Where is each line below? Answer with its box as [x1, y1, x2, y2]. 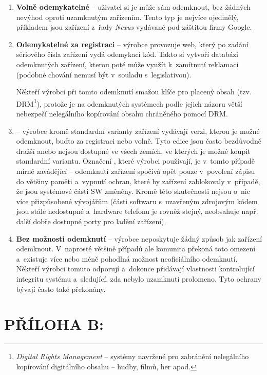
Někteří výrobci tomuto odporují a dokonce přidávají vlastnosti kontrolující [16, 263, 255, 274]
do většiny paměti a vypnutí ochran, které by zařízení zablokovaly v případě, [16, 175, 260, 186]
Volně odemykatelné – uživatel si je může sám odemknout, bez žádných [16, 2, 251, 12]
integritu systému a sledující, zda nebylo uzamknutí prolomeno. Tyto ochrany [16, 273, 261, 284]
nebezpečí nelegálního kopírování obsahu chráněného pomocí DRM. [16, 108, 228, 119]
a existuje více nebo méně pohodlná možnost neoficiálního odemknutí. [16, 253, 238, 264]
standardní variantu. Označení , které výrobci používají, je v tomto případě [16, 155, 255, 166]
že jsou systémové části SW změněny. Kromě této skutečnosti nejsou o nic [16, 186, 250, 196]
